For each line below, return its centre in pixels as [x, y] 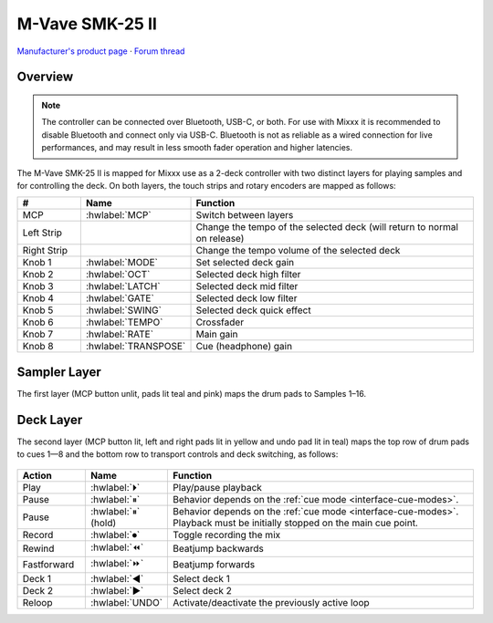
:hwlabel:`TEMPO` [124, 322]
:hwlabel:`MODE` [122, 263]
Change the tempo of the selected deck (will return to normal [327, 227]
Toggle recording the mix [227, 535]
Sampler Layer [59, 372]
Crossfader [220, 322]
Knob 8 [38, 347]
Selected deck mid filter [247, 286]
